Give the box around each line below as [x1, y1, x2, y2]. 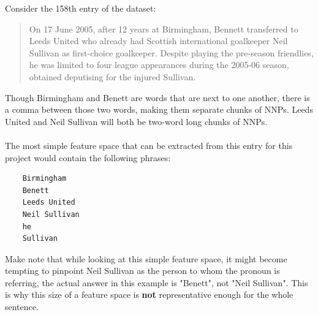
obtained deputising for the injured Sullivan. [29, 70, 196, 83]
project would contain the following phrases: [5, 151, 171, 164]
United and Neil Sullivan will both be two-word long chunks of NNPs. [5, 115, 268, 127]
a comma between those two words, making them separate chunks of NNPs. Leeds [5, 103, 313, 116]
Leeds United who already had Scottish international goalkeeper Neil [29, 34, 288, 47]
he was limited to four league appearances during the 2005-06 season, [29, 58, 289, 71]
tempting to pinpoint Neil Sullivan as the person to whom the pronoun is [5, 264, 280, 277]
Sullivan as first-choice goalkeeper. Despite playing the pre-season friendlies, [29, 46, 314, 59]
